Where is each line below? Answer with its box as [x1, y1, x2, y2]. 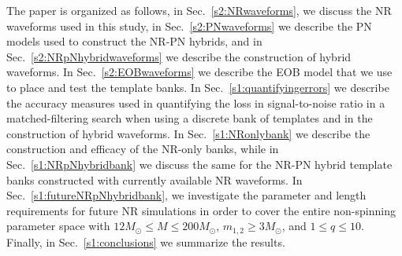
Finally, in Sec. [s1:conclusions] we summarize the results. [6, 233, 285, 250]
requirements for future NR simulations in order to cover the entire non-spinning [6, 202, 396, 218]
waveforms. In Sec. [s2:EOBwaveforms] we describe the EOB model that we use [6, 64, 393, 80]
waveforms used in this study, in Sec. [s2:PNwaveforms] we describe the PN [6, 17, 372, 34]
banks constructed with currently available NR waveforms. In [6, 171, 303, 188]
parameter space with [6, 218, 110, 234]
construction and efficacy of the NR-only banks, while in [6, 141, 279, 157]
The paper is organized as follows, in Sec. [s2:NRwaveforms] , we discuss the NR [6, 2, 392, 18]
